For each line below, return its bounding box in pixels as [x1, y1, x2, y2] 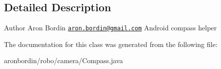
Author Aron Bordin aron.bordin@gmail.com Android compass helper [4, 23, 217, 33]
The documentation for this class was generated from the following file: [4, 39, 218, 49]
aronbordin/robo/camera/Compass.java [4, 55, 123, 66]
